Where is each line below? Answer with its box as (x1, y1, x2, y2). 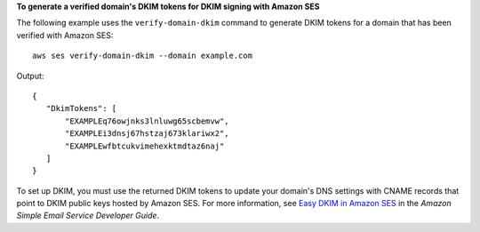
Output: (16, 70, 44, 81)
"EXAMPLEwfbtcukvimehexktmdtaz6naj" (65, 140, 225, 151)
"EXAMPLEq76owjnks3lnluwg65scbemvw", (65, 116, 230, 126)
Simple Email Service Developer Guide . (16, 210, 160, 221)
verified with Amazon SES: (16, 29, 114, 40)
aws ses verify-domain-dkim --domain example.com (32, 51, 253, 61)
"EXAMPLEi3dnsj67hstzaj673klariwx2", (65, 129, 230, 139)
